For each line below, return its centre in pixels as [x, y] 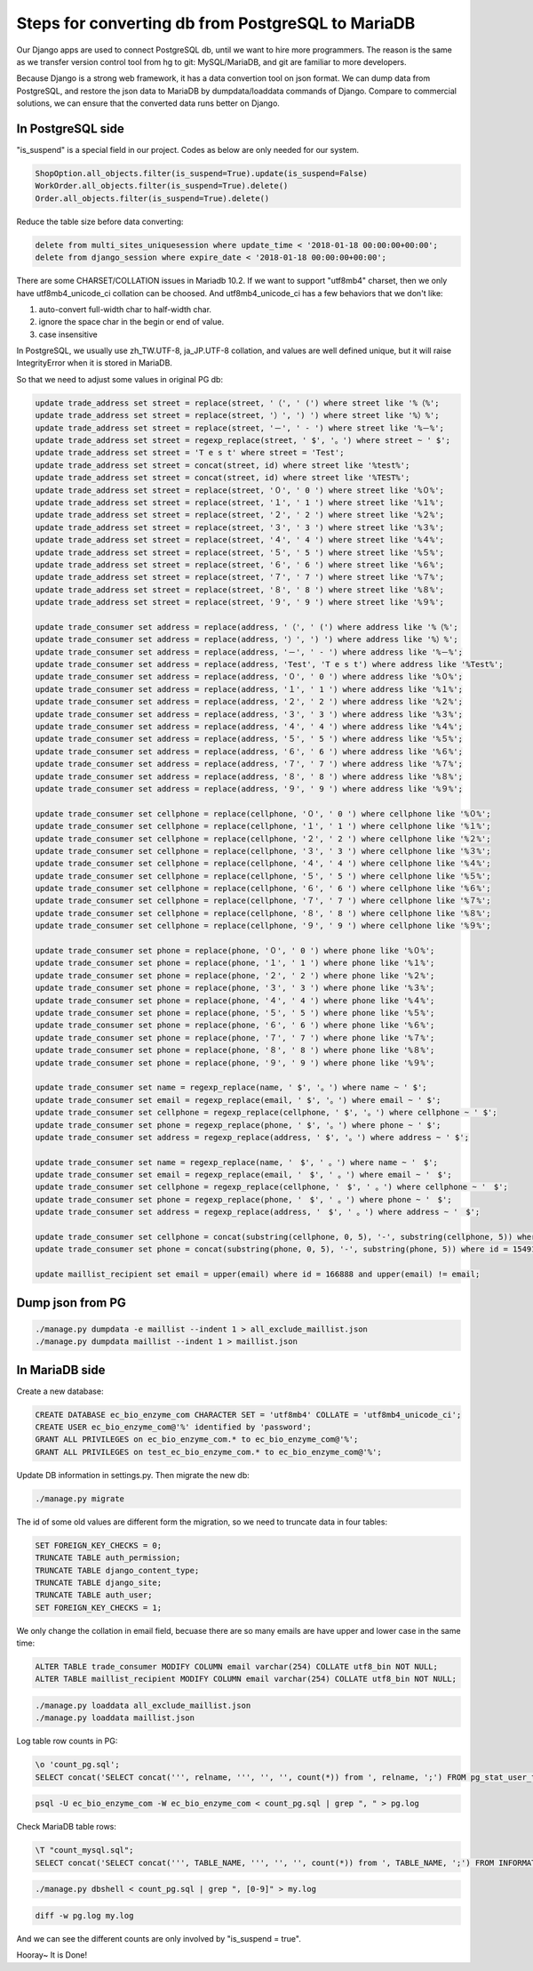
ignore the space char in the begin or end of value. [131, 322]
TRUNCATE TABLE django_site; [99, 1582]
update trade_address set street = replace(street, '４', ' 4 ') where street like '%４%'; [239, 540]
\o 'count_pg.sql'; [77, 1765]
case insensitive [68, 334]
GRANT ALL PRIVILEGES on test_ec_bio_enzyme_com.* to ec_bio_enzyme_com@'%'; [208, 1452]
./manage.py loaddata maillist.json [115, 1718]
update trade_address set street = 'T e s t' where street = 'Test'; [190, 453]
